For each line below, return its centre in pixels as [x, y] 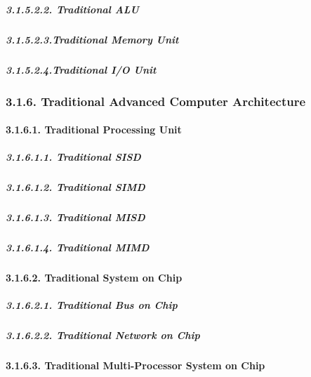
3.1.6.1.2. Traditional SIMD [75, 187]
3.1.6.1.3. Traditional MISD [75, 217]
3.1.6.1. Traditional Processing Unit [94, 130]
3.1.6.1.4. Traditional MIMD [78, 247]
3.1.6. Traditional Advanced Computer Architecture [156, 101]
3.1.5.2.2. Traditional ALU [72, 9]
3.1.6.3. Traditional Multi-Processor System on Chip [135, 365]
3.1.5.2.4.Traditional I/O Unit [81, 69]
